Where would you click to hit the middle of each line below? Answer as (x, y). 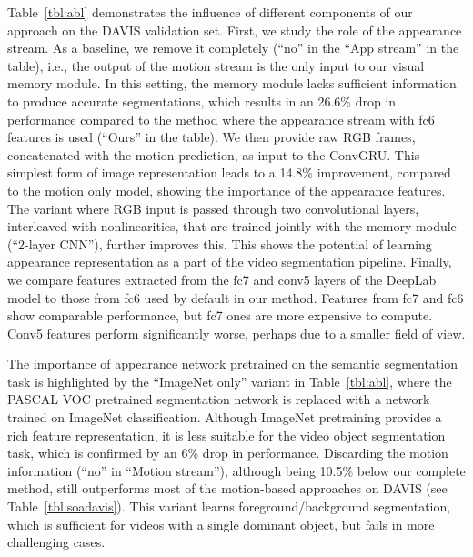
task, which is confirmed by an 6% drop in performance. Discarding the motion (228, 453)
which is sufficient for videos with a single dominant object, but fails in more (221, 524)
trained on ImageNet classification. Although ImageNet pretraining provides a (225, 417)
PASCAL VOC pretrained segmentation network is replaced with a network (219, 399)
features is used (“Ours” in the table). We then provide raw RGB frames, (211, 137)
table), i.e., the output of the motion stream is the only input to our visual (216, 65)
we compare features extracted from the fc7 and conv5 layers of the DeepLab (222, 279)
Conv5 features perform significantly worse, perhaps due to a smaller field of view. (236, 333)
